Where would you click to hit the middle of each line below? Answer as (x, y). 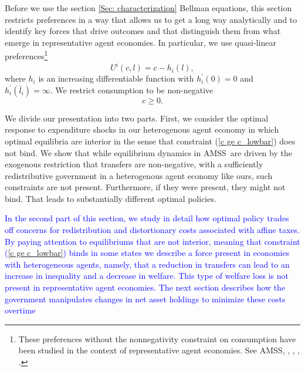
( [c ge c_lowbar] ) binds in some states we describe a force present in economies (147, 253)
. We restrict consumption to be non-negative (132, 90)
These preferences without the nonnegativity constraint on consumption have (157, 338)
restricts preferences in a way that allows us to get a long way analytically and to (151, 19)
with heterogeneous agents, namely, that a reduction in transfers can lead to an (147, 264)
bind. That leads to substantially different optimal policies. (111, 198)
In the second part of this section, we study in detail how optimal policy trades (147, 218)
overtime (20, 310)
